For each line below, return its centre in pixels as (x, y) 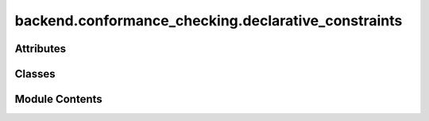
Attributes (41, 49)
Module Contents (58, 99)
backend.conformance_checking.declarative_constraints (209, 21)
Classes (35, 74)
